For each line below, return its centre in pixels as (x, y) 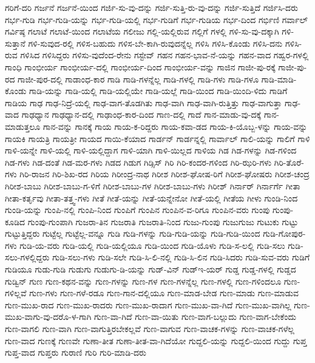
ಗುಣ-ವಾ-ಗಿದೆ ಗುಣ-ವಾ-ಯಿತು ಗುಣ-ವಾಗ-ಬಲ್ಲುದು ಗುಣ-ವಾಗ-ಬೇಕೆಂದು (195, 317)
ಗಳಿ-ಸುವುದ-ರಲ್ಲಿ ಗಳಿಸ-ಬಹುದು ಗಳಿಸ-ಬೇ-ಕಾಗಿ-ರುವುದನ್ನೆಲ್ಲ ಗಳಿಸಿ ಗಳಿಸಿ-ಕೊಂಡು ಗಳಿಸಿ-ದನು (155, 43)
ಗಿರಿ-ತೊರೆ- (289, 162)
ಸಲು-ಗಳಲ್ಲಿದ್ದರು (27, 257)
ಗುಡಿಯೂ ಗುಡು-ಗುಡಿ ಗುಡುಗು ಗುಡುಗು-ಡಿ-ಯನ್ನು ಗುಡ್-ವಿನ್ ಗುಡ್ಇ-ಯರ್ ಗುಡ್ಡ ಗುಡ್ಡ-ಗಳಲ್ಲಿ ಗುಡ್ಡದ (151, 269)
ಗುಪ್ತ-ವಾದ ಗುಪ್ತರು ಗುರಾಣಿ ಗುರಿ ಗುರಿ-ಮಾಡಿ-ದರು (76, 352)
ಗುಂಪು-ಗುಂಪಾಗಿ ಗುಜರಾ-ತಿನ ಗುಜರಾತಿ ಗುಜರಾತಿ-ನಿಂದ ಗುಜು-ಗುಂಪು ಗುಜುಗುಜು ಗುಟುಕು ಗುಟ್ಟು (163, 221)
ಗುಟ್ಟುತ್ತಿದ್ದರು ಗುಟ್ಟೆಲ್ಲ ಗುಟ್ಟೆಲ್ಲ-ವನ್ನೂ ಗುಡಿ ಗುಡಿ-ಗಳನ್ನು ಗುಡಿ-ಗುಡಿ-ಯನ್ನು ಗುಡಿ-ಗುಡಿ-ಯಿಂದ (133, 233)
